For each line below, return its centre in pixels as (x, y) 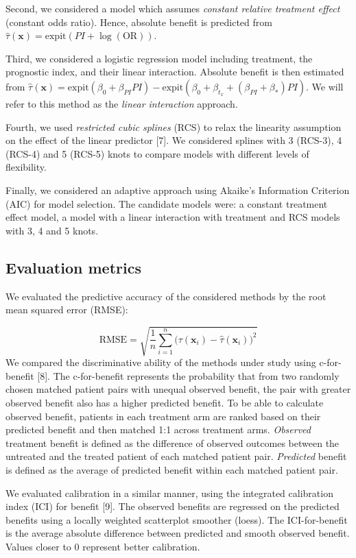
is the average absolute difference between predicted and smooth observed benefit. (178, 533)
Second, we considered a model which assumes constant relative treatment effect (173, 8)
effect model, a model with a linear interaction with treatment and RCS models (173, 217)
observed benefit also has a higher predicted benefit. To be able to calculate (165, 403)
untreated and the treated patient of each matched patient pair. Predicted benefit (176, 456)
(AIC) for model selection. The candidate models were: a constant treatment (167, 203)
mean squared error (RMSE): (67, 310)
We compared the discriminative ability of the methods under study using (161, 362)
